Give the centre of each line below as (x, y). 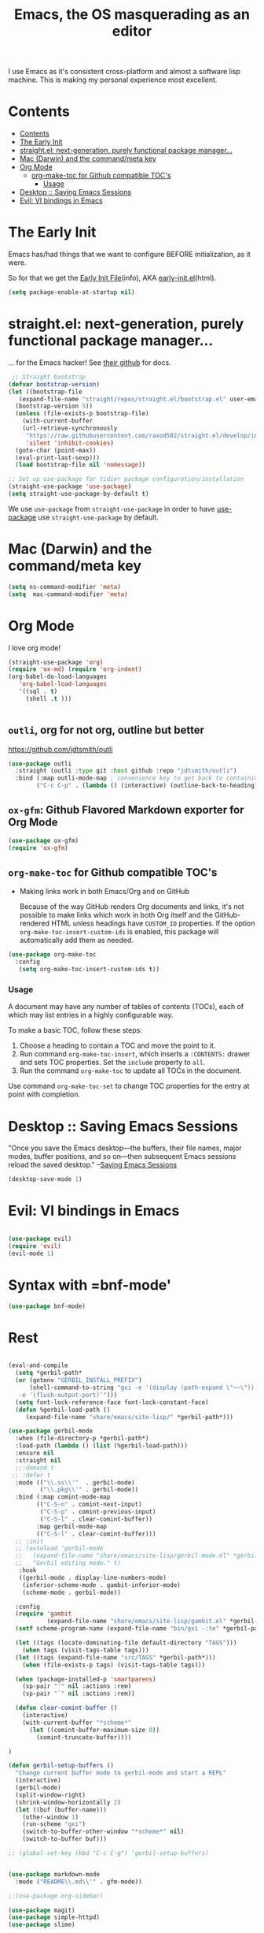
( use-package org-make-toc (52, 955)
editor (132, 31)
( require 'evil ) (35, 1246)
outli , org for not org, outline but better (106, 730)
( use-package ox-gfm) (44, 840)
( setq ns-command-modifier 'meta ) (65, 587)
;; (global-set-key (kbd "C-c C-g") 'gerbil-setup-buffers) (109, 1853)
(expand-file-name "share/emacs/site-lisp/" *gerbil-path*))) (130, 1417)
